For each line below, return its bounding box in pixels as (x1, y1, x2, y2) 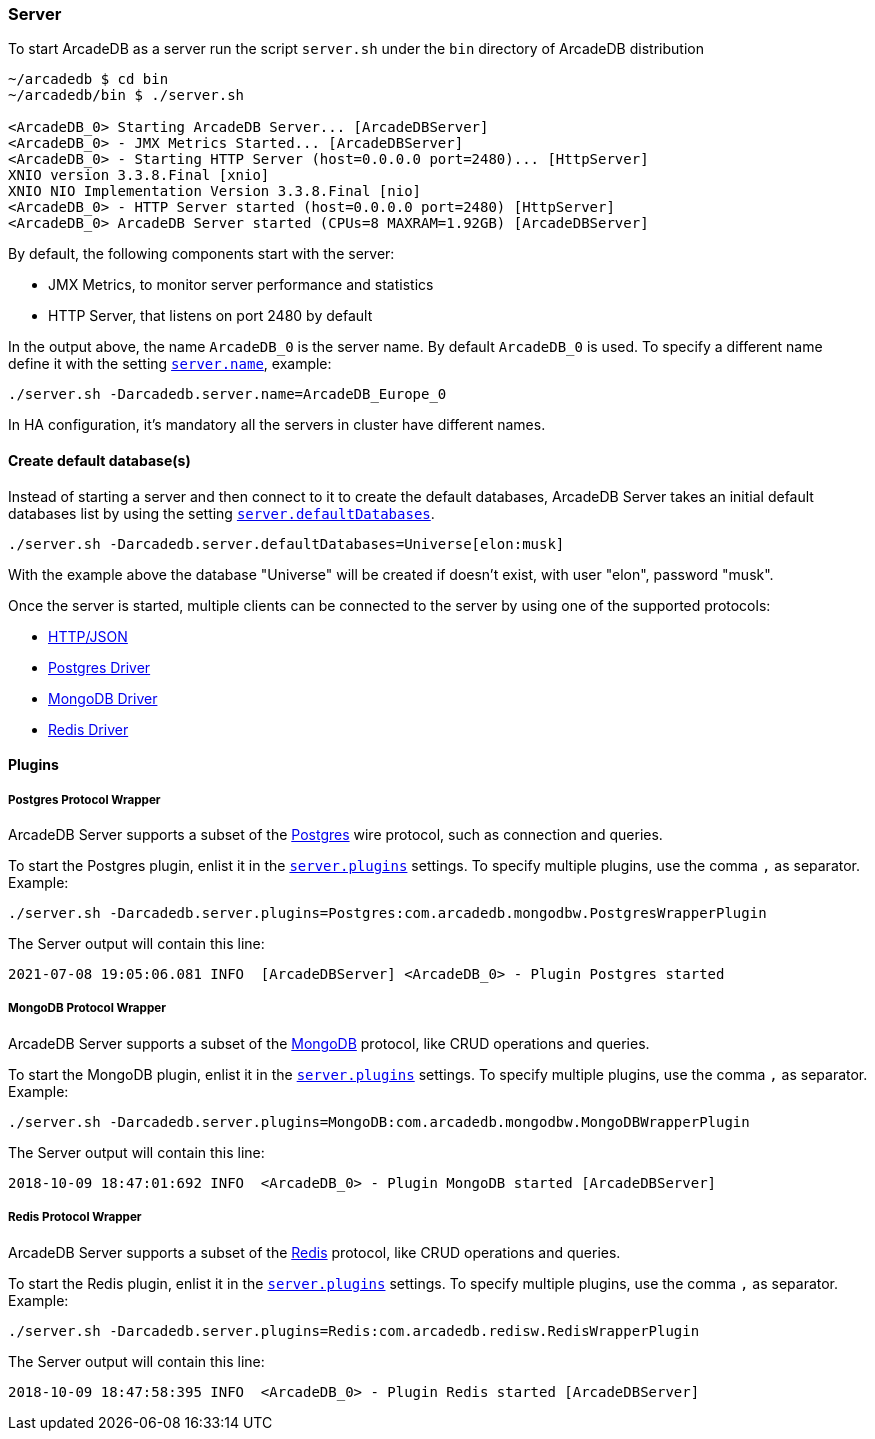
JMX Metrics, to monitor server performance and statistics (48, 276, 434, 294)
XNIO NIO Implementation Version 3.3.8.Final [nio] (8, 183, 422, 200)
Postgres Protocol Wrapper (8, 792, 161, 807)
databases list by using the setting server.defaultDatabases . (8, 504, 435, 522)
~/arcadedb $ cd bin (8, 71, 169, 88)
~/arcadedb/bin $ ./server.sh (8, 87, 245, 104)
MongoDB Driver (48, 689, 158, 707)
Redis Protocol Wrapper (8, 1210, 142, 1225)
